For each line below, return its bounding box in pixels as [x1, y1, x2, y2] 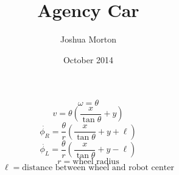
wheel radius [72, 157, 119, 166]
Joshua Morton [60, 33, 117, 46]
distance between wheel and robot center [22, 163, 174, 173]
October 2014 [63, 53, 114, 66]
